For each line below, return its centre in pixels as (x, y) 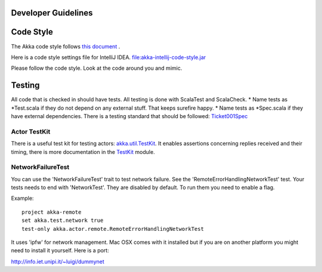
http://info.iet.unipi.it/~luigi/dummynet (58, 261)
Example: (22, 198)
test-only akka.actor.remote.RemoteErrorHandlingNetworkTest (113, 229)
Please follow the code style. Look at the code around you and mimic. (97, 68)
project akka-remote (52, 212)
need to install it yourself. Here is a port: (60, 251)
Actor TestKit (31, 131)
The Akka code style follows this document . (66, 46)
